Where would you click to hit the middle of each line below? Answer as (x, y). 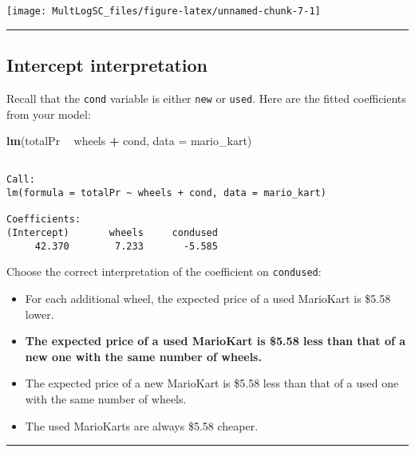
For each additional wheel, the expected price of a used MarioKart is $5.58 (208, 298)
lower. (40, 314)
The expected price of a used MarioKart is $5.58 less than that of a (215, 341)
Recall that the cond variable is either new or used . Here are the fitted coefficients (206, 98)
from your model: (49, 114)
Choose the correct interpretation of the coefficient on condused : (164, 271)
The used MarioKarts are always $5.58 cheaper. (142, 425)
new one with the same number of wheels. (143, 356)
